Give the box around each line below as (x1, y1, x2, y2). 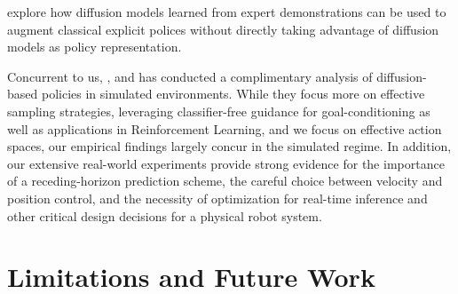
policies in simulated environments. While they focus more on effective (41, 84, 425, 103)
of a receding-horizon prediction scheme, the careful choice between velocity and (7, 171, 443, 190)
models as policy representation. (7, 37, 182, 56)
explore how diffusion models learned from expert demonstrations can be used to (7, 3, 446, 20)
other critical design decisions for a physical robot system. (7, 206, 322, 225)
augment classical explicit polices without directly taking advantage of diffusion (7, 20, 439, 38)
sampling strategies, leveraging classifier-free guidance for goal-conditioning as (7, 101, 430, 120)
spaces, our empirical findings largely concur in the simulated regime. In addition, (7, 137, 452, 155)
